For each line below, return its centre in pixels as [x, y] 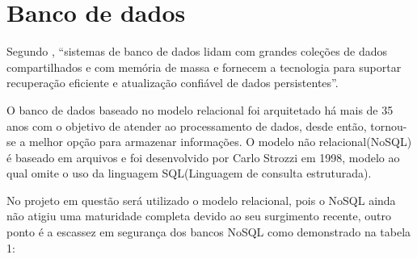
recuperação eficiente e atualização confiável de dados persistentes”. [173, 83]
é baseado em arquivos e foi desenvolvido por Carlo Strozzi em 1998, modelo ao [203, 157]
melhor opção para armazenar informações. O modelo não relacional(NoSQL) [221, 142]
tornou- [389, 125]
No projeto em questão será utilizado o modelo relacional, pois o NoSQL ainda [201, 200]
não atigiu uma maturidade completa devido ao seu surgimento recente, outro [199, 216]
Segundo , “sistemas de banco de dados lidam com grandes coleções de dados [197, 51]
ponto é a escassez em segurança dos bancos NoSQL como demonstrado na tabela [209, 232]
